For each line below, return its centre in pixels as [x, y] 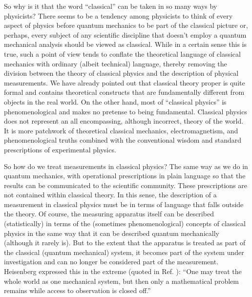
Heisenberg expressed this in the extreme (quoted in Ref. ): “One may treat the [123, 271]
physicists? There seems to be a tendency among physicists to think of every [118, 15]
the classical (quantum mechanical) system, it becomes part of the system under [124, 252]
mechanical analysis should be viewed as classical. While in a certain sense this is [125, 44]
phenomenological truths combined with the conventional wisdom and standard [123, 140]
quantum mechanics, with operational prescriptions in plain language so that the [125, 176]
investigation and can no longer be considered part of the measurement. [111, 262]
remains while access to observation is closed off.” [77, 290]
